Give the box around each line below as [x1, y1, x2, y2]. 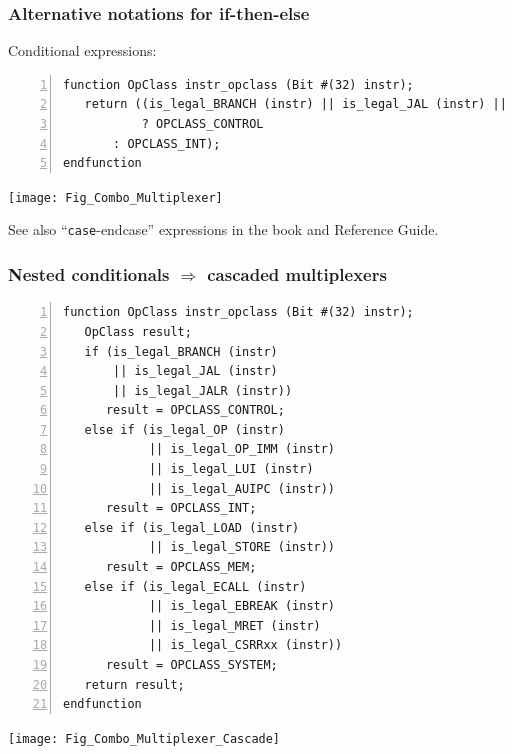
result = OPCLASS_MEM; [105, 560, 257, 575]
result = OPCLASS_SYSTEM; [105, 658, 278, 672]
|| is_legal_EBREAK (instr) [148, 599, 336, 614]
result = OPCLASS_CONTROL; [105, 403, 285, 418]
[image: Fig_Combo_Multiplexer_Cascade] [8, 731, 281, 746]
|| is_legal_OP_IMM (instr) [148, 442, 336, 457]
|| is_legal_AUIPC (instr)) [148, 481, 336, 496]
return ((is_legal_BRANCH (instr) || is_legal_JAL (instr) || [84, 97, 507, 112]
